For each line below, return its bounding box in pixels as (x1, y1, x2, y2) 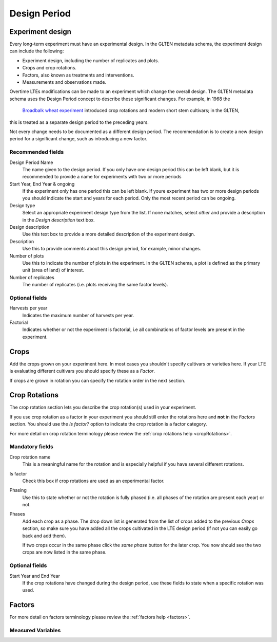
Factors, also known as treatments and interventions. (22, 72, 134, 78)
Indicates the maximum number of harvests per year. (22, 312, 134, 318)
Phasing (9, 487, 27, 493)
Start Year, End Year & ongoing (9, 180, 75, 187)
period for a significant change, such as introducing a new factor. (9, 136, 148, 142)
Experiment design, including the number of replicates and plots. (22, 57, 159, 64)
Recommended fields (9, 149, 64, 156)
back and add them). (22, 533, 67, 539)
